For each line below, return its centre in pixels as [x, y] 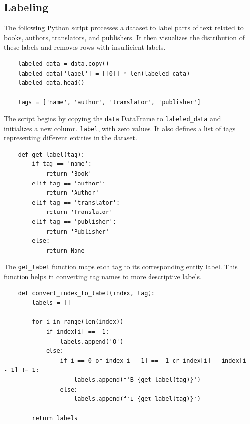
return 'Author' [72, 193]
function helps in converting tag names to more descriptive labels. [103, 277]
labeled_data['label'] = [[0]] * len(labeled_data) [104, 73]
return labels [55, 418]
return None [65, 251]
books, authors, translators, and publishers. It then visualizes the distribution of [124, 37]
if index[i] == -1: [77, 332]
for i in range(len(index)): [79, 322]
